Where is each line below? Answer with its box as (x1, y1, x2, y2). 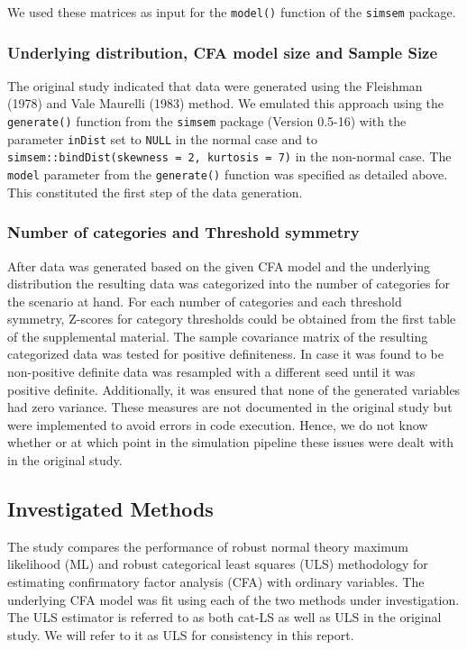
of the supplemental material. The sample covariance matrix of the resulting (7, 326, 428, 345)
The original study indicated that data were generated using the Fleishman (7, 76, 423, 95)
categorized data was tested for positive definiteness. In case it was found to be (7, 344, 444, 363)
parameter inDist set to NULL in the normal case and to (7, 129, 318, 148)
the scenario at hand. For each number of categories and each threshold (7, 291, 402, 310)
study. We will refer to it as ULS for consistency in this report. (7, 625, 354, 644)
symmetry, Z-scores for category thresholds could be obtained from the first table (7, 309, 456, 328)
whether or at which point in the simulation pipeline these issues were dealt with (7, 433, 454, 452)
